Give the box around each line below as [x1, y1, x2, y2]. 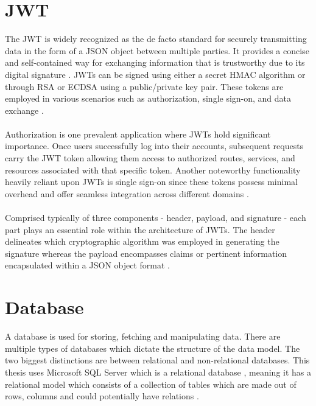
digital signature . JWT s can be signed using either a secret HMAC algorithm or [5, 68, 306, 80]
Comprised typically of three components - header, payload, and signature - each [5, 211, 306, 224]
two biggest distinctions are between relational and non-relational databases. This [5, 354, 310, 366]
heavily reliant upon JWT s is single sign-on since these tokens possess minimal [5, 175, 298, 188]
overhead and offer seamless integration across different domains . [5, 187, 249, 200]
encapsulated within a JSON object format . [5, 259, 170, 271]
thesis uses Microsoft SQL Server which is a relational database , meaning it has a [5, 365, 311, 378]
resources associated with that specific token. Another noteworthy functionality [5, 163, 301, 176]
